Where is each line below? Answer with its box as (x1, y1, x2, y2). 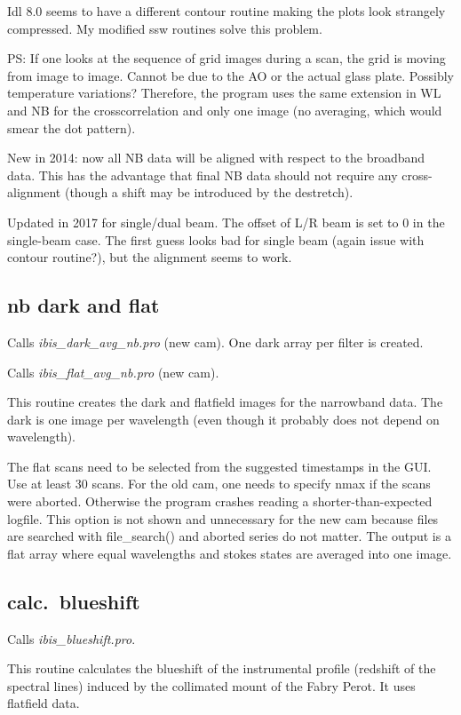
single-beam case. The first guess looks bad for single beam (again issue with (7, 230, 425, 249)
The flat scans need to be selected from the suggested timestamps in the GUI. (7, 457, 432, 475)
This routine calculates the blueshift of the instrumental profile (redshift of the (7, 659, 436, 678)
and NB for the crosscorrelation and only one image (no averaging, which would (7, 100, 442, 119)
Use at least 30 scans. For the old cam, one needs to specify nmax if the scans (7, 474, 431, 493)
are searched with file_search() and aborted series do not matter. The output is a (7, 527, 451, 545)
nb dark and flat (7, 291, 160, 319)
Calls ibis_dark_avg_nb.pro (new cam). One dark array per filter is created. (7, 332, 424, 351)
